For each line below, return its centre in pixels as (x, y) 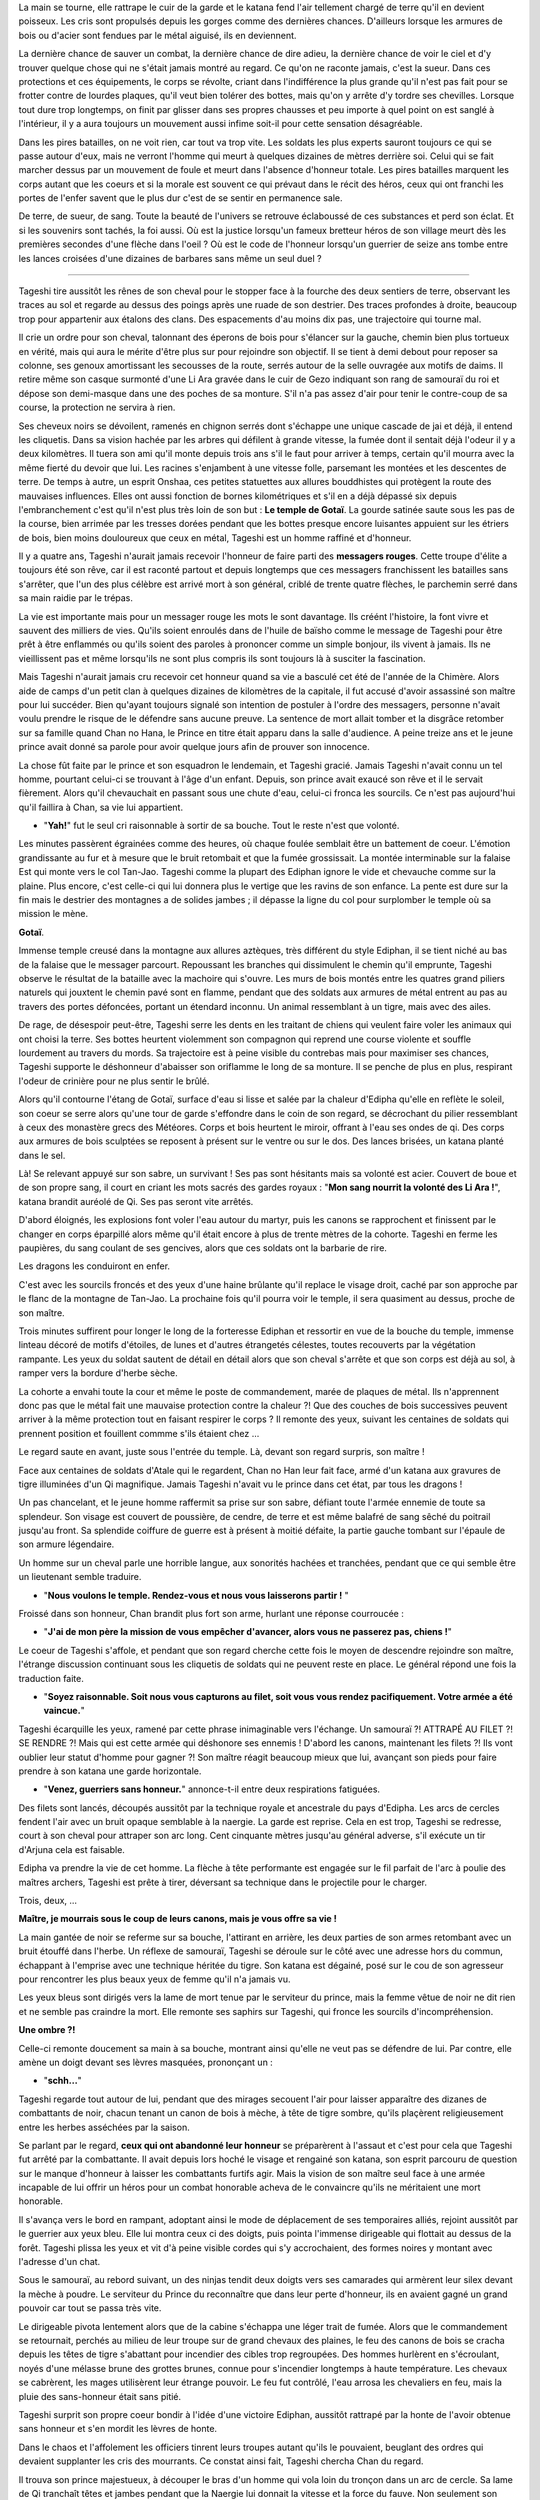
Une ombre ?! (47, 2030)
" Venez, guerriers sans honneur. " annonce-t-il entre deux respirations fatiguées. (211, 1789)
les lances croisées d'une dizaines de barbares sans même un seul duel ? (170, 258)
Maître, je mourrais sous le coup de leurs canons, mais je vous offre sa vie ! (177, 1919)
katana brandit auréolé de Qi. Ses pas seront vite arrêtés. (136, 1201)
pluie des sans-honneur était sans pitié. (100, 2396)
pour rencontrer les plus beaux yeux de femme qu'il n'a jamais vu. (154, 1979)
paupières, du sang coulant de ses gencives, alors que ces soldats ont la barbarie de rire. (202, 1248)
